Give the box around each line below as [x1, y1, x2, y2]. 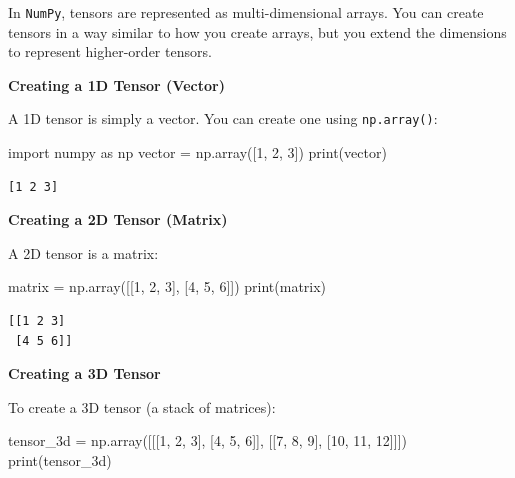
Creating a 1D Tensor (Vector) [8, 74, 225, 95]
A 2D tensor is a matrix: [8, 242, 159, 263]
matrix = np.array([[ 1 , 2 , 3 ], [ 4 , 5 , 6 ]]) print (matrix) [8, 276, 327, 297]
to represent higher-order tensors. [8, 41, 212, 62]
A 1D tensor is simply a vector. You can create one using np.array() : [8, 108, 438, 129]
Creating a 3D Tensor [8, 363, 161, 384]
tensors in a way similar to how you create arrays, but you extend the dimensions [8, 21, 507, 42]
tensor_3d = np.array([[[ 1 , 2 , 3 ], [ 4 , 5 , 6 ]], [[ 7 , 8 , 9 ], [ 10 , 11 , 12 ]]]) [8, 430, 407, 451]
